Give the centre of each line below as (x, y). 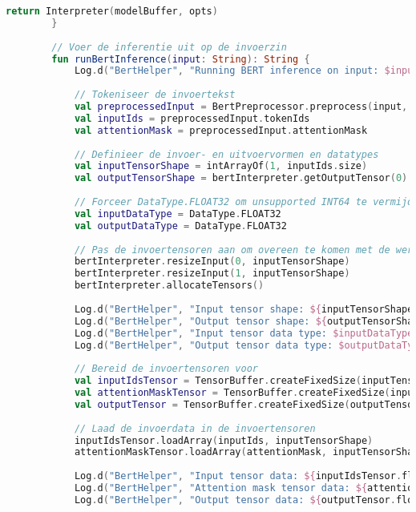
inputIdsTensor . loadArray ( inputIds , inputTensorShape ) (224, 440)
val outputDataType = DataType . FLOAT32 (180, 226)
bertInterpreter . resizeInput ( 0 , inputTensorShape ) (212, 262)
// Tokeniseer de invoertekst (155, 95)
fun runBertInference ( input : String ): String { (181, 59)
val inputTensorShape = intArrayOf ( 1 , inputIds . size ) (221, 166)
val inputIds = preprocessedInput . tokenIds (192, 118)
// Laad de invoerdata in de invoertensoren (195, 428)
